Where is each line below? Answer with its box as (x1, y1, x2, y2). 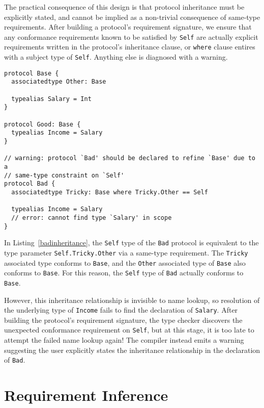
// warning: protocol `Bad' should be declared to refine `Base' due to (4, 155, 255, 162)
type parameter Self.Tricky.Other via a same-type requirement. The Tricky (4, 247, 248, 258)
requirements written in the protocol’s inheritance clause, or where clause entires (4, 41, 255, 52)
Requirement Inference (4, 385, 168, 405)
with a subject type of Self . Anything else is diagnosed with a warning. (4, 52, 228, 62)
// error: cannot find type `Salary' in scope (11, 214, 172, 221)
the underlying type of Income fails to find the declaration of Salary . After (4, 304, 238, 315)
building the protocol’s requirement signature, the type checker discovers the (4, 314, 243, 325)
